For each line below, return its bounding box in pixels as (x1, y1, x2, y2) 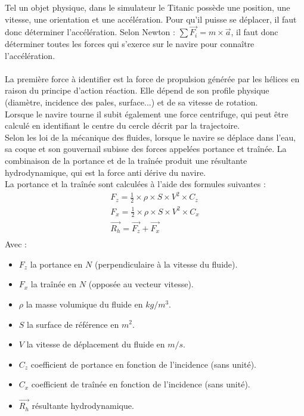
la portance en (30, 257, 83, 270)
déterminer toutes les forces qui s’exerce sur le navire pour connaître (5, 38, 255, 49)
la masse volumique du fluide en (26, 297, 143, 310)
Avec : (5, 238, 27, 250)
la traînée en (30, 278, 77, 290)
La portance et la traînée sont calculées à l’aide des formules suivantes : (5, 178, 266, 190)
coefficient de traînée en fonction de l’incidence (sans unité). (31, 378, 250, 390)
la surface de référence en (27, 318, 119, 330)
